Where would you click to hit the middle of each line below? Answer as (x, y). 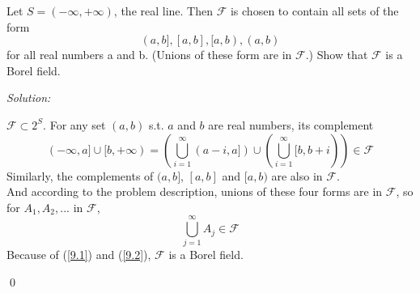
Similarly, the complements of (80, 175)
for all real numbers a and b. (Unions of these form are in (149, 55)
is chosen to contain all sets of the (314, 11)
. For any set (74, 124)
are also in (297, 175)
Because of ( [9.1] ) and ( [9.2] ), (79, 255)
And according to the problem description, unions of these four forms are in (195, 191)
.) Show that (337, 55)
